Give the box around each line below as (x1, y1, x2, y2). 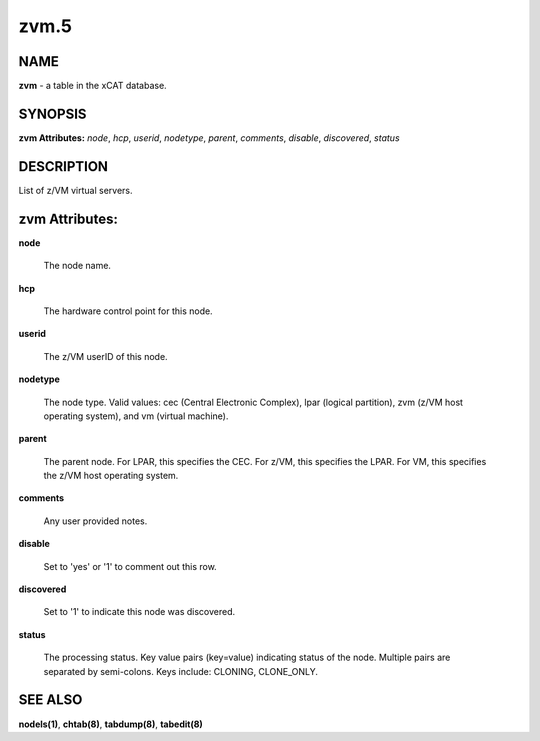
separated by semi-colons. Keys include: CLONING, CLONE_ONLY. (43, 665, 319, 677)
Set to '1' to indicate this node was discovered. (43, 606, 235, 618)
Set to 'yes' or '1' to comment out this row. (43, 560, 217, 572)
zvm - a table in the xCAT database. (18, 80, 167, 92)
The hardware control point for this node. (43, 305, 214, 317)
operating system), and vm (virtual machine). (43, 410, 229, 422)
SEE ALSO (18, 691, 83, 709)
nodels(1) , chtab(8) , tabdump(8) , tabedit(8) (18, 718, 204, 730)
